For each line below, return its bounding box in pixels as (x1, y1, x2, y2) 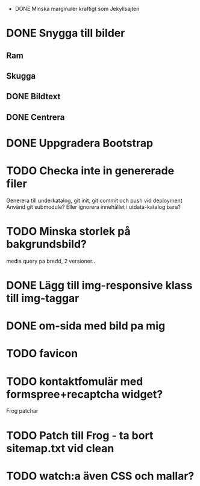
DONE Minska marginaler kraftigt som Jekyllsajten (14, 5, 140, 12)
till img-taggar (6, 292, 80, 305)
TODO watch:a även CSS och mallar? (6, 469, 195, 483)
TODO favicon (6, 347, 78, 361)
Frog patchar (6, 407, 39, 415)
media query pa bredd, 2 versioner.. (6, 257, 95, 264)
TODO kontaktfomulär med (6, 375, 143, 388)
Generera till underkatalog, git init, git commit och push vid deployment (6, 197, 183, 204)
